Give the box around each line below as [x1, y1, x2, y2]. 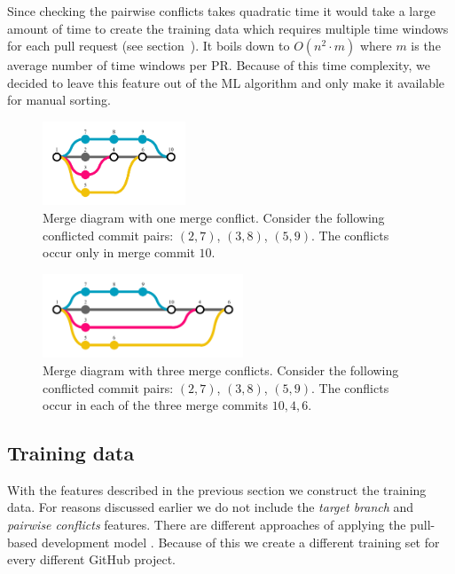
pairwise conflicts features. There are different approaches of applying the [7, 515, 406, 534]
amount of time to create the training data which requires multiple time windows [7, 19, 449, 37]
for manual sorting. [7, 90, 111, 109]
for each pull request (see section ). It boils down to [7, 36, 290, 55]
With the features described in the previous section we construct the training [7, 480, 427, 499]
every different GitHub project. [7, 550, 177, 569]
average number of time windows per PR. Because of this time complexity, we [7, 56, 430, 75]
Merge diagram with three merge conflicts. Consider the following [43, 360, 399, 379]
